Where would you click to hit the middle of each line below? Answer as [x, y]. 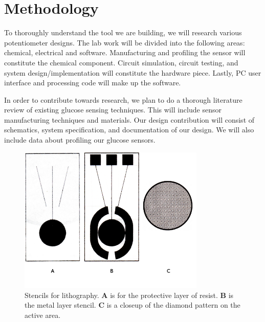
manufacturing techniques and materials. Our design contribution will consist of [129, 119]
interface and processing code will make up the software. [93, 83]
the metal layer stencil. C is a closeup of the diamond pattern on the [132, 305]
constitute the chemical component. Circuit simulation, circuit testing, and [121, 62]
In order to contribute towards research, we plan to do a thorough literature [123, 99]
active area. [43, 315]
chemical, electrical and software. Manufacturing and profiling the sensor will [125, 52]
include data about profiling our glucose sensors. [80, 140]
